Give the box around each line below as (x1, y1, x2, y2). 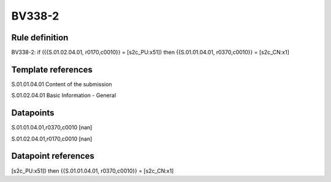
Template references (11, 64, 93, 75)
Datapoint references (11, 151, 95, 161)
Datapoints (11, 107, 55, 118)
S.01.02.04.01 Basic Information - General (11, 92, 116, 99)
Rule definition (11, 32, 69, 43)
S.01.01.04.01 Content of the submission (11, 80, 113, 88)
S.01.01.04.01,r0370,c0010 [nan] (11, 124, 93, 131)
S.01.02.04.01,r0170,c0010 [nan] (11, 135, 93, 142)
